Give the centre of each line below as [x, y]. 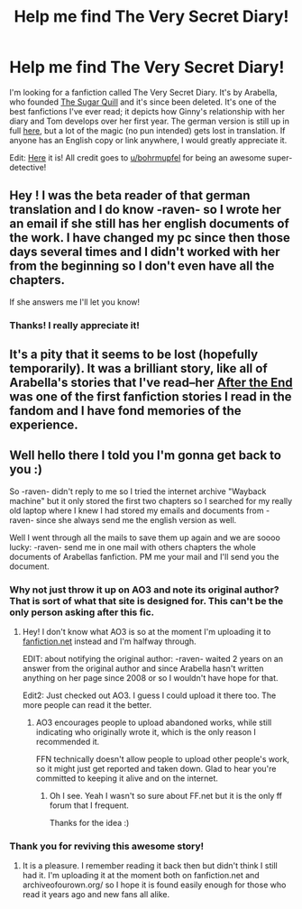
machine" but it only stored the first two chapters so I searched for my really [151, 500]
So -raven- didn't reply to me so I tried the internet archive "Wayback [138, 491]
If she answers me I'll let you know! [75, 302]
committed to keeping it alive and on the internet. [127, 778]
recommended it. [68, 742]
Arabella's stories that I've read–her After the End [151, 383]
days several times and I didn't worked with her [145, 252]
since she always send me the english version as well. [136, 519]
